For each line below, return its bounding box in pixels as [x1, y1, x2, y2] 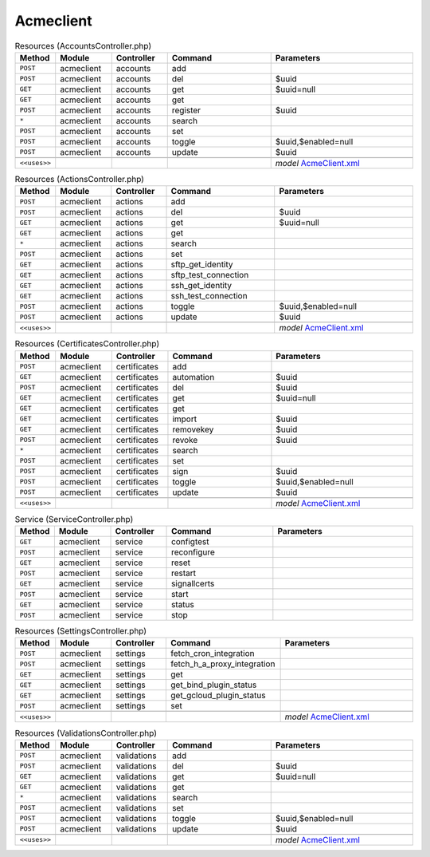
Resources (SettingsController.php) [14, 626, 147, 637]
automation [172, 371, 215, 382]
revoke [172, 434, 198, 445]
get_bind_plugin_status [170, 679, 257, 690]
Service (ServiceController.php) [14, 513, 134, 524]
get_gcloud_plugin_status [170, 690, 266, 701]
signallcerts [171, 579, 215, 590]
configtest [171, 536, 210, 547]
